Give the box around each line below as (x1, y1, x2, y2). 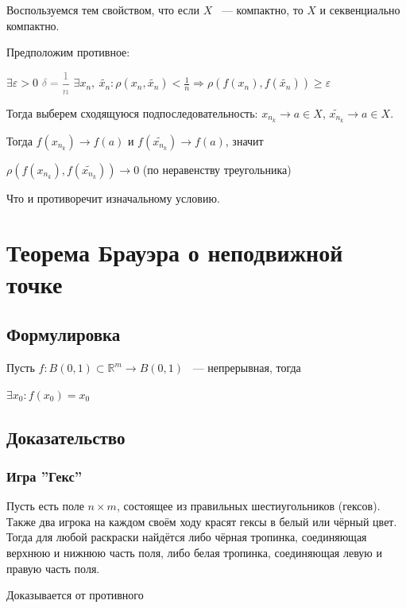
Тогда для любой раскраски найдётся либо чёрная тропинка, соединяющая (6, 529, 367, 545)
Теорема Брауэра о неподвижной (6, 236, 343, 269)
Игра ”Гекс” (6, 466, 83, 486)
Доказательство (6, 424, 126, 449)
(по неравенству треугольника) (142, 161, 292, 177)
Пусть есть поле (6, 498, 84, 514)
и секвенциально (319, 2, 400, 17)
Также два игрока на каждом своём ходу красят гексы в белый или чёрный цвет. (6, 513, 397, 529)
